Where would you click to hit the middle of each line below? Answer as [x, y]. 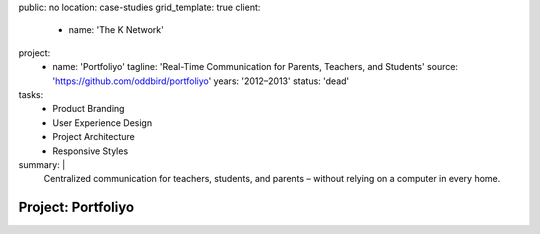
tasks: [31, 94]
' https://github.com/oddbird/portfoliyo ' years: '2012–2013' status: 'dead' [201, 81]
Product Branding [88, 109]
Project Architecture [93, 137]
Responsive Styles [90, 151]
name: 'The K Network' [116, 30]
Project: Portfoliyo [76, 207]
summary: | [42, 164]
